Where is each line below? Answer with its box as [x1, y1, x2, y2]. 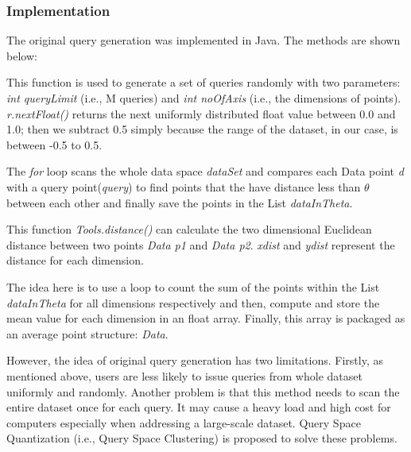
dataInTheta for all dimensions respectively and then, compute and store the [6, 294, 380, 311]
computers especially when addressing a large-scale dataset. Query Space [6, 414, 361, 431]
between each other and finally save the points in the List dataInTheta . [6, 194, 353, 211]
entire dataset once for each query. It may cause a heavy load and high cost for [6, 399, 391, 415]
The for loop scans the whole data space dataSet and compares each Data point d [6, 163, 404, 180]
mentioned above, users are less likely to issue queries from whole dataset [6, 367, 363, 384]
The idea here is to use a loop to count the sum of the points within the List [6, 278, 380, 295]
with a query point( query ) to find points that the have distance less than [6, 178, 361, 195]
